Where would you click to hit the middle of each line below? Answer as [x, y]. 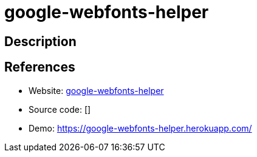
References [40, 67]
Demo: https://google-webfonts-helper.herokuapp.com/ [140, 128]
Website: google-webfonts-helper [96, 90]
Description [40, 41]
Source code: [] [60, 109]
